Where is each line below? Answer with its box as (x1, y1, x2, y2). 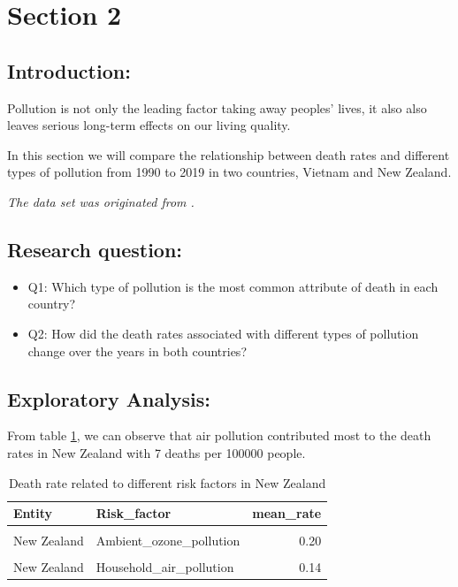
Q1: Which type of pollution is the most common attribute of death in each (27, 277, 439, 295)
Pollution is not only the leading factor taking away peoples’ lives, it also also (7, 98, 427, 117)
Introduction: (7, 57, 131, 84)
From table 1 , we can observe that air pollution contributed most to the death (7, 426, 431, 445)
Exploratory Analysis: (7, 385, 211, 412)
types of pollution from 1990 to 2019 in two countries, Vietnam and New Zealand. (7, 163, 452, 181)
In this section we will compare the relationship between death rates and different (7, 145, 450, 164)
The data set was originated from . (7, 192, 195, 210)
